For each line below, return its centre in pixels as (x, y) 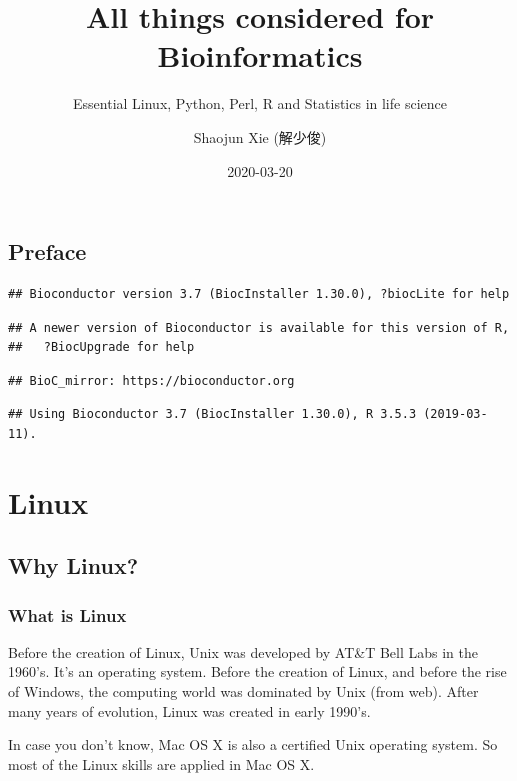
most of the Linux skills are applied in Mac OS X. (161, 763)
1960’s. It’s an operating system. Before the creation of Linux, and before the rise (257, 671)
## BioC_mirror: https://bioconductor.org (151, 380)
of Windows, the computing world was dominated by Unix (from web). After (243, 691)
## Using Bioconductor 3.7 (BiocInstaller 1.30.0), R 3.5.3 (212, 414)
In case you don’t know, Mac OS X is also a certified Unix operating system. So (253, 744)
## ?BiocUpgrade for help (101, 347)
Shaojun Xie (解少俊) (260, 136)
